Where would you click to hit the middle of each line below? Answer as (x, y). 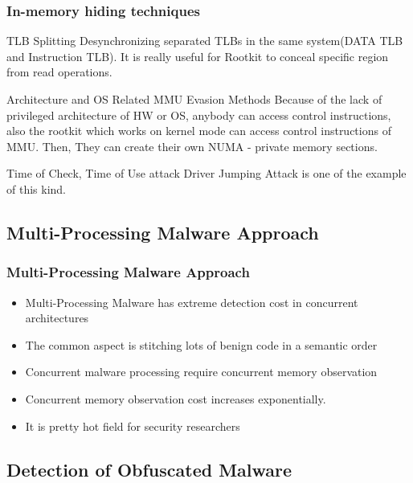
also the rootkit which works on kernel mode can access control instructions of (199, 131)
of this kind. (36, 188)
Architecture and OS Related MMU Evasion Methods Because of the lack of (194, 99)
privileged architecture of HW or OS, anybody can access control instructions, (199, 115)
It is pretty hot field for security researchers (133, 426)
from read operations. (59, 72)
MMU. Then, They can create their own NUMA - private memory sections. (192, 146)
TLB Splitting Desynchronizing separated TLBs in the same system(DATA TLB (205, 41)
